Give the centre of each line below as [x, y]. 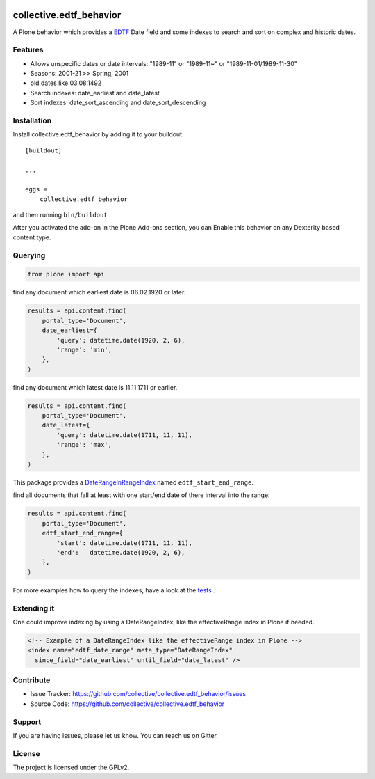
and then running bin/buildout [60, 215]
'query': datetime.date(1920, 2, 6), [121, 340]
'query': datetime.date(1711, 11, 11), [124, 435]
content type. [32, 237]
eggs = [36, 189]
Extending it [34, 608]
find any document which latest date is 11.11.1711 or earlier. [95, 387]
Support [27, 722]
